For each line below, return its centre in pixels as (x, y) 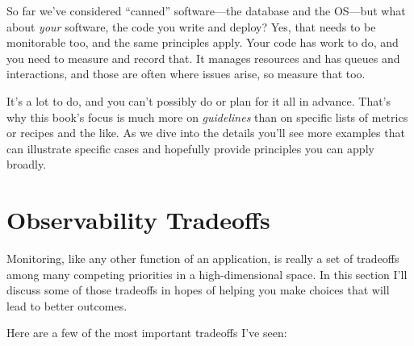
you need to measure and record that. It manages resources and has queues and (203, 58)
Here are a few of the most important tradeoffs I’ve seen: (147, 333)
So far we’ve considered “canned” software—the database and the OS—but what (206, 10)
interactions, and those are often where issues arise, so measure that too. (186, 74)
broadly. (27, 164)
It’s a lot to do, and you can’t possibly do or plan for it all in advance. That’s (199, 100)
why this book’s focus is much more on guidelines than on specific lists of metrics (207, 117)
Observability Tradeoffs (138, 220)
